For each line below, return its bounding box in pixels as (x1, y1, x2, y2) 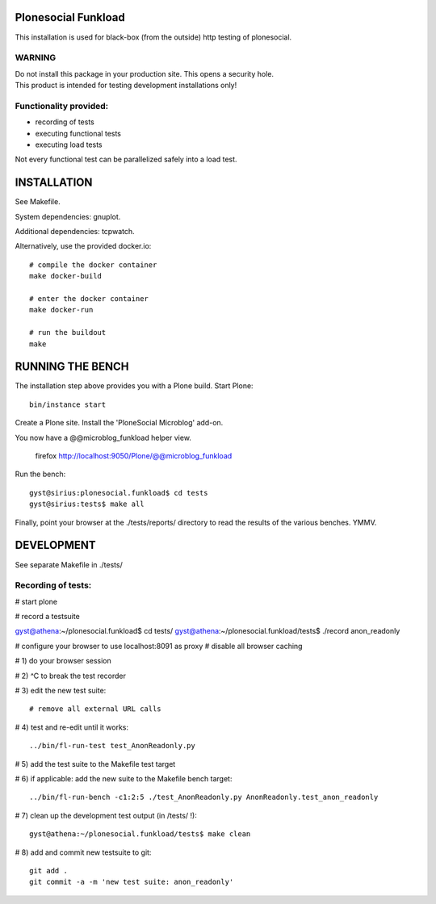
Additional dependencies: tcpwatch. (15, 227, 135, 236)
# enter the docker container (29, 295, 149, 303)
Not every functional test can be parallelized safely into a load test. (15, 154, 237, 165)
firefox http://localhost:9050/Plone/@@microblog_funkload (35, 451, 233, 461)
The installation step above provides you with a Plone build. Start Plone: (15, 381, 254, 391)
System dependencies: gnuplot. (15, 211, 121, 221)
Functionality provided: (15, 100, 109, 111)
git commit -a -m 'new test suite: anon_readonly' (29, 877, 234, 887)
